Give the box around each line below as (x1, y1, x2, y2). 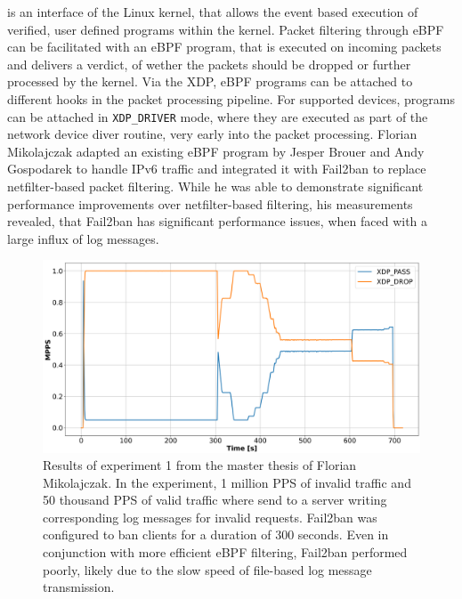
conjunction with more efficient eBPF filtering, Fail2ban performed (43, 543, 408, 562)
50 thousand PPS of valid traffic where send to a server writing (43, 490, 387, 509)
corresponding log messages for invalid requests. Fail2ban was (43, 507, 377, 526)
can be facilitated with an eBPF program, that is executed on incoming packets (7, 37, 442, 56)
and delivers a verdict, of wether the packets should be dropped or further (7, 54, 411, 73)
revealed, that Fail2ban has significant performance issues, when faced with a (7, 212, 428, 231)
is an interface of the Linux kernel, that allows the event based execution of (7, 3, 418, 20)
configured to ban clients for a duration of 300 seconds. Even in (43, 525, 389, 544)
